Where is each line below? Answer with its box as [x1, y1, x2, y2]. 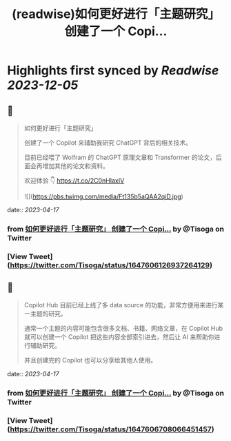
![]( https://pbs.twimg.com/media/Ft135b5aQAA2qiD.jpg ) [23, 192, 184, 201]
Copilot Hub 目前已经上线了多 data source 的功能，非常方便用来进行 [23, 300, 218, 309]
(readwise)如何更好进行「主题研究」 [11, 6, 221, 22]
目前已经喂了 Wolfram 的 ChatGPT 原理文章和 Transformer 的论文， [23, 153, 216, 161]
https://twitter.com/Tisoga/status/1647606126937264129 [10, 260, 210, 269]
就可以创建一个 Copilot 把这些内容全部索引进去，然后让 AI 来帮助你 [23, 332, 214, 341]
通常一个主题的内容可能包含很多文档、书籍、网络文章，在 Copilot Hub [23, 324, 223, 332]
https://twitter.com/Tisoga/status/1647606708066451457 [10, 424, 212, 434]
